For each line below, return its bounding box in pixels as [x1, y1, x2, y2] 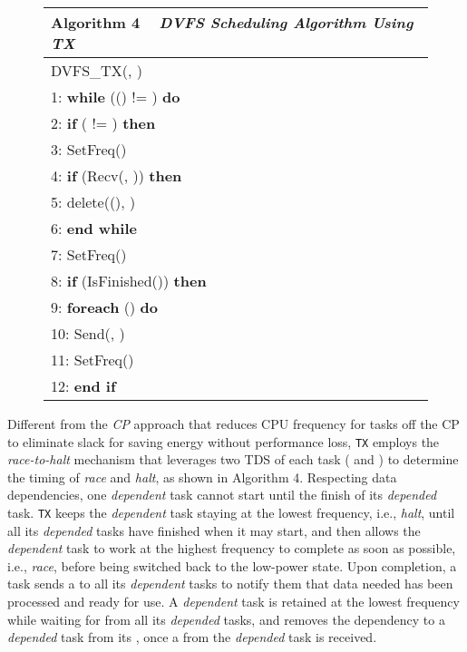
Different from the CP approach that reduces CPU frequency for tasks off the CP [7, 414, 460, 433]
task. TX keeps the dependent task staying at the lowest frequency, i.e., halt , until [7, 503, 455, 522]
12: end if [51, 375, 116, 396]
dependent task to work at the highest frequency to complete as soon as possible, [7, 539, 456, 558]
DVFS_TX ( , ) [51, 60, 142, 81]
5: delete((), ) [51, 191, 136, 212]
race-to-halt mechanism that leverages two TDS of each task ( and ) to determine [7, 450, 459, 469]
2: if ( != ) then [51, 112, 156, 133]
